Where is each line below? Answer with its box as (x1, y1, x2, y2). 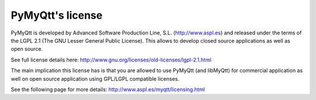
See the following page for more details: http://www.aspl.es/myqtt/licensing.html (11, 85, 205, 93)
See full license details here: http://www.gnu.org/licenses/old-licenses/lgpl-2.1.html (11, 56, 212, 63)
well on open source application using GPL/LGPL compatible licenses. (11, 75, 180, 82)
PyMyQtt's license (11, 9, 102, 22)
